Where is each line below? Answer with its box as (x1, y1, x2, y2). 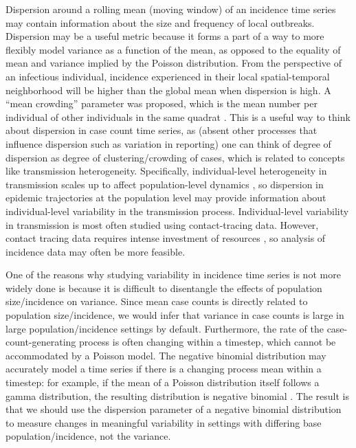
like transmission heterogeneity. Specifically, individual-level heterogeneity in (5, 164, 327, 178)
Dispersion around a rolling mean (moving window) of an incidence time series (5, 2, 336, 16)
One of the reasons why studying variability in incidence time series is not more (5, 267, 341, 282)
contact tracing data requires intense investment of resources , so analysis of (5, 231, 326, 245)
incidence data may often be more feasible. (5, 244, 186, 258)
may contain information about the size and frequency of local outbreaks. (5, 15, 315, 30)
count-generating (5, 335, 76, 349)
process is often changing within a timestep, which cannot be (78, 335, 336, 349)
